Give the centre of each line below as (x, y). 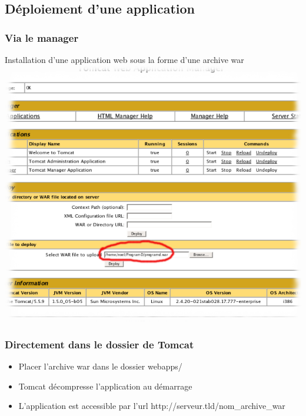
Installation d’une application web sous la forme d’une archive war (124, 59)
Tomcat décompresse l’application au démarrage (105, 386)
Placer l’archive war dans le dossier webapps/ (100, 366)
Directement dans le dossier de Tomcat (99, 344)
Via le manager (42, 37)
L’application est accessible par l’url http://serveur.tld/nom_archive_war (152, 406)
